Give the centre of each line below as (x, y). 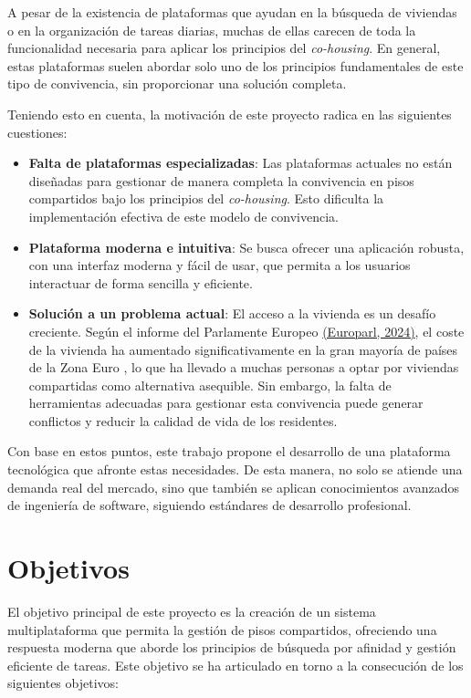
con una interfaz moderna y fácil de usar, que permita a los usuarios (220, 265)
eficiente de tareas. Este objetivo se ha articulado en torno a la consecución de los (235, 665)
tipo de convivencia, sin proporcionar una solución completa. (177, 83)
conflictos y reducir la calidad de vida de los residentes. (183, 420)
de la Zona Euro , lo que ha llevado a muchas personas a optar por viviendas (244, 367)
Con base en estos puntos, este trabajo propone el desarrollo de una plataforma (229, 451)
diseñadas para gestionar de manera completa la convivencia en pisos (221, 180)
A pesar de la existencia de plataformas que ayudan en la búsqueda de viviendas (232, 12)
